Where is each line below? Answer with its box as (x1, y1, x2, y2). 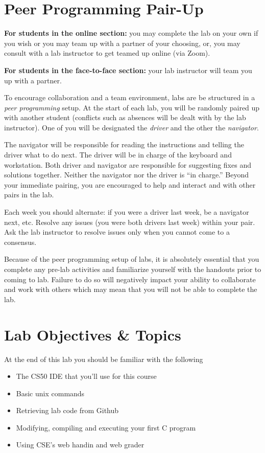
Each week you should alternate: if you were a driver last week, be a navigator (4, 207, 249, 217)
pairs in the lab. (4, 189, 54, 200)
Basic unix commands (16, 388, 85, 398)
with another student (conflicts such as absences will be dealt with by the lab (4, 112, 246, 123)
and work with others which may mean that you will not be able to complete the (4, 284, 257, 295)
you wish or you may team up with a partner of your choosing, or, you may (4, 37, 240, 48)
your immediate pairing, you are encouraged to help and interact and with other (4, 179, 256, 190)
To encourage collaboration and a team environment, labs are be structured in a (4, 92, 255, 103)
